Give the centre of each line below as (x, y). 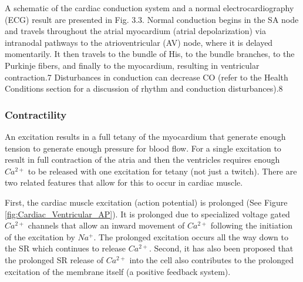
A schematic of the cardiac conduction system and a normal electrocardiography (149, 8)
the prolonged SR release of (54, 259)
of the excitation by (40, 236)
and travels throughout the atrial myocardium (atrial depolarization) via (135, 31)
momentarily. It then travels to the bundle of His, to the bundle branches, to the (150, 54)
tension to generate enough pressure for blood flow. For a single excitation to (143, 148)
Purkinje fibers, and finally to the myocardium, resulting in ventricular (132, 65)
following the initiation (252, 225)
